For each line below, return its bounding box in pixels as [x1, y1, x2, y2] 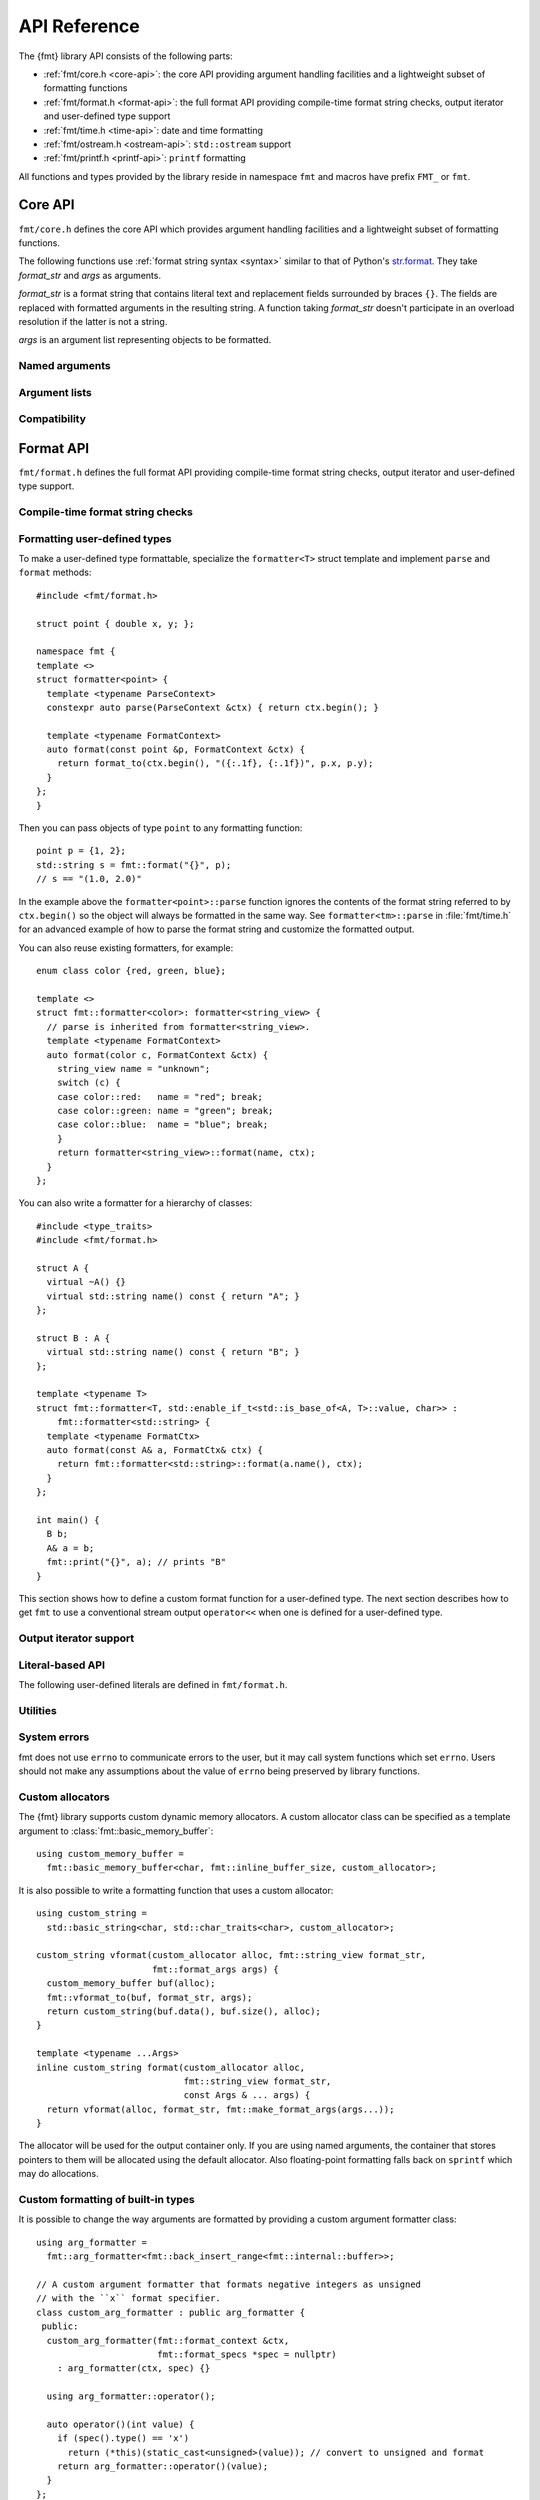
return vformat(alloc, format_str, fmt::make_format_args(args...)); [46, 2103, 395, 2115]
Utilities [18, 1703, 57, 1717]
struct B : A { [36, 1332, 111, 1344]
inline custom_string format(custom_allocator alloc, [36, 2061, 305, 2073]
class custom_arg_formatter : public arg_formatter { [36, 2306, 305, 2318]
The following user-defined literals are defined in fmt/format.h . [18, 1679, 288, 1691]
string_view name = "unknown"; [56, 1063, 211, 1074]
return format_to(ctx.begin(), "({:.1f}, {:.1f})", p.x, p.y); [56, 758, 374, 769]
